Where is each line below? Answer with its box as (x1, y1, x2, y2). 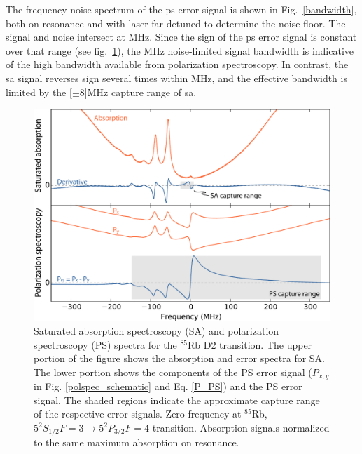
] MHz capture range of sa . (84, 84, 197, 99)
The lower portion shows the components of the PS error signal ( (34, 364, 312, 379)
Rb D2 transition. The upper (187, 337, 312, 352)
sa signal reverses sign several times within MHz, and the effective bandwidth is (6, 70, 347, 85)
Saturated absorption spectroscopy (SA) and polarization (34, 323, 279, 338)
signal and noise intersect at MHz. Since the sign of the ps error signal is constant (6, 29, 357, 44)
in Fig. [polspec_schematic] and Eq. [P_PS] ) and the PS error (34, 379, 302, 394)
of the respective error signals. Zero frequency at (34, 406, 242, 421)
